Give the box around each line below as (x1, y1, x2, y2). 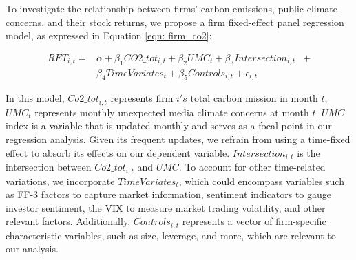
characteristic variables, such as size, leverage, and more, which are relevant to (6, 228, 336, 242)
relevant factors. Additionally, (6, 214, 131, 228)
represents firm (110, 91, 174, 105)
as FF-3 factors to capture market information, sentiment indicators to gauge (6, 187, 331, 202)
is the (297, 145, 320, 160)
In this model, (6, 91, 65, 105)
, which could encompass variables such (178, 173, 344, 188)
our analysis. (6, 241, 59, 256)
